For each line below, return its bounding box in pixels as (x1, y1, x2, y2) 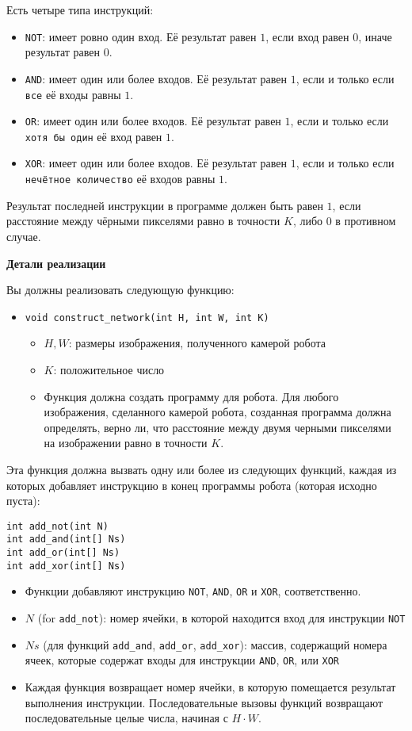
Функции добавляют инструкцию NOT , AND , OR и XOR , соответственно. (25, 583, 361, 599)
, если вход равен (265, 28, 349, 44)
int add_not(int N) (6, 520, 109, 532)
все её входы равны (25, 86, 121, 102)
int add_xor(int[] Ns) (6, 560, 126, 572)
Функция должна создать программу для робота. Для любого (44, 388, 339, 404)
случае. (6, 228, 41, 244)
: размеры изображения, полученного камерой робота (68, 335, 326, 351)
